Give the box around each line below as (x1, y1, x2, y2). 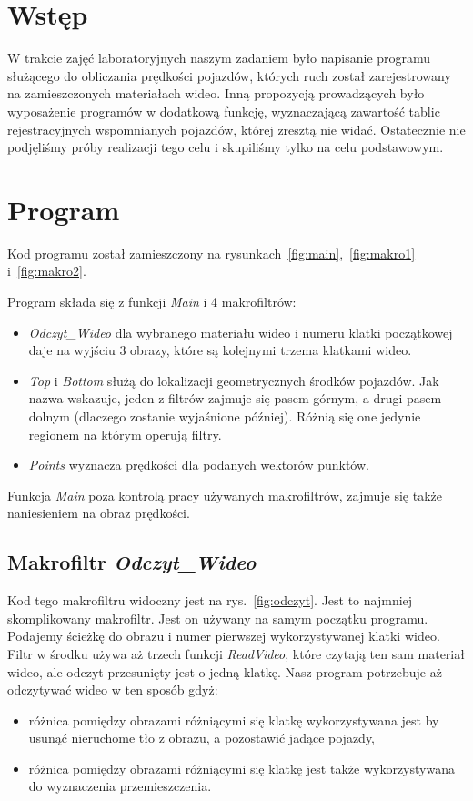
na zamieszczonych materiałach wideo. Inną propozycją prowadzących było (7, 84, 425, 103)
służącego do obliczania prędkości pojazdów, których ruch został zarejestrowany (7, 66, 451, 85)
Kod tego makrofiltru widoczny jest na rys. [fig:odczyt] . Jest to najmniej (7, 591, 413, 610)
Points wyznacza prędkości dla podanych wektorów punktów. (28, 455, 369, 474)
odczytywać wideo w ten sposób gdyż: (7, 680, 218, 699)
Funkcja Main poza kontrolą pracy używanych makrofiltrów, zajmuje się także (7, 485, 442, 504)
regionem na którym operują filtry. (28, 424, 222, 443)
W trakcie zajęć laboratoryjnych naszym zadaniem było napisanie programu (7, 48, 431, 67)
